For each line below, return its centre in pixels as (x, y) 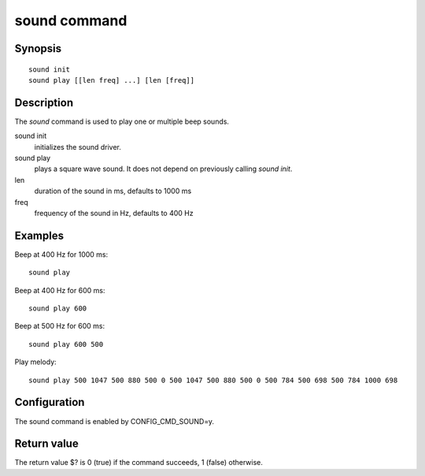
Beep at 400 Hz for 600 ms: (60, 290)
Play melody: (35, 362)
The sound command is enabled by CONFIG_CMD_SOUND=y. (114, 421)
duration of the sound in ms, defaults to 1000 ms (113, 191)
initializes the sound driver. (78, 147)
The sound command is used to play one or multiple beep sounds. (122, 121)
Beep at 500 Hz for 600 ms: (60, 326)
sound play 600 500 (66, 344)
